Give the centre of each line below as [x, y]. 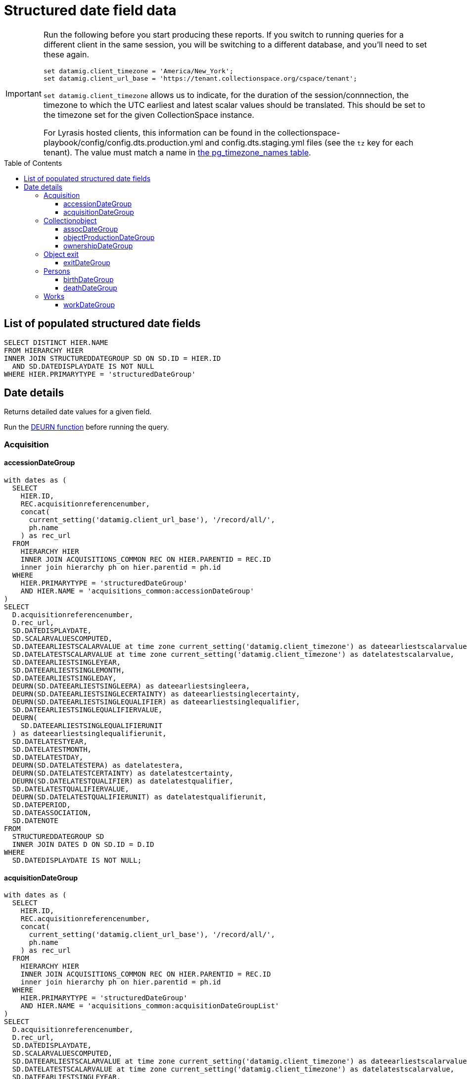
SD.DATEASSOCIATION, [52, 813]
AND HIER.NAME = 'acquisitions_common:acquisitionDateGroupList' [150, 1006]
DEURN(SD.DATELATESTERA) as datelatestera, [98, 765]
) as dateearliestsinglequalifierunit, [89, 734]
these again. [66, 54]
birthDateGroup [89, 279]
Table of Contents [33, 163]
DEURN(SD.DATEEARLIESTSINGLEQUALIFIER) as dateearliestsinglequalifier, [156, 702]
